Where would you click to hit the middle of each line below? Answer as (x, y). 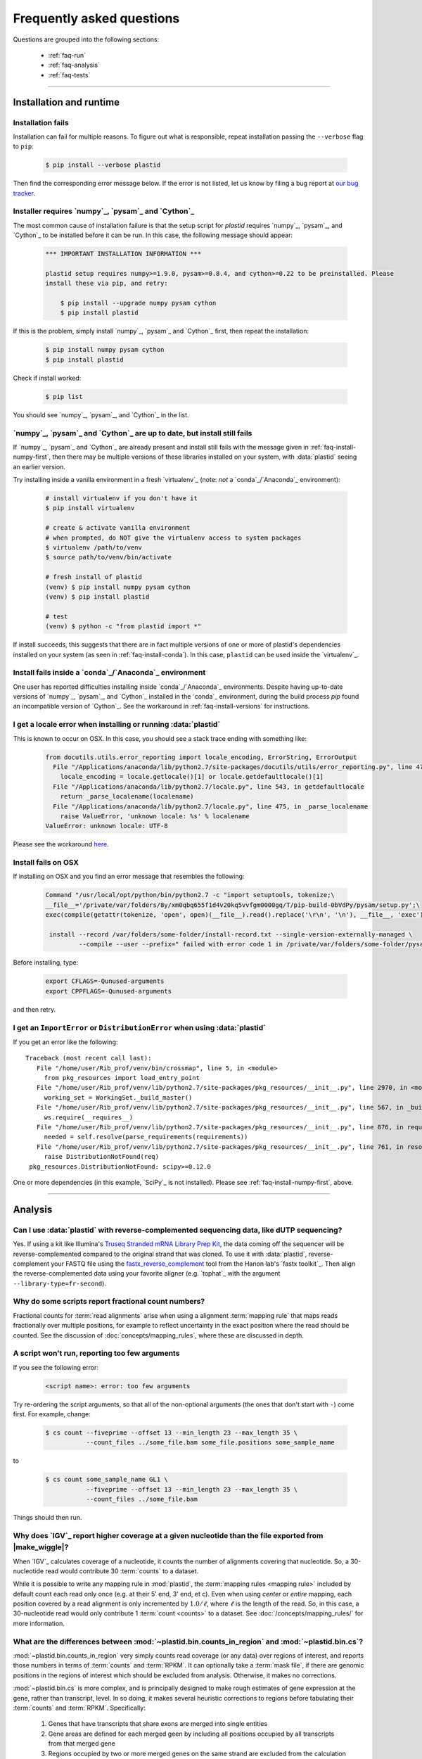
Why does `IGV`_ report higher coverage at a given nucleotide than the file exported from (168, 1535)
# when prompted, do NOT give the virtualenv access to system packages (173, 538)
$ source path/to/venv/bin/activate (109, 557)
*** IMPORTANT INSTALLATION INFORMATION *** (123, 254)
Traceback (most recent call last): (89, 1058)
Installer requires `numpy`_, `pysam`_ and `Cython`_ (104, 211)
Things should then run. (47, 1518)
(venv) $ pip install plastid (97, 597)
